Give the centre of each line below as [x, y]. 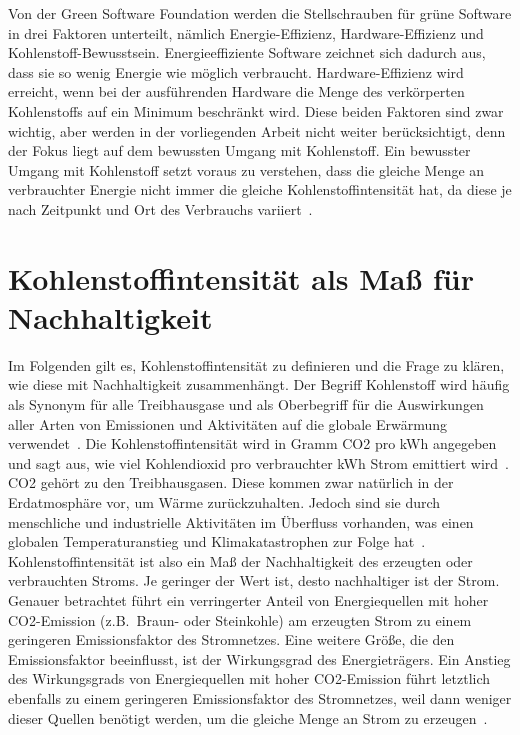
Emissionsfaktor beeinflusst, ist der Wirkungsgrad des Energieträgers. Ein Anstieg [259, 658]
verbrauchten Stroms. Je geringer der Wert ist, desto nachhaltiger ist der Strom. [254, 580]
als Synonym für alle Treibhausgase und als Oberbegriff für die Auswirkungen [246, 404]
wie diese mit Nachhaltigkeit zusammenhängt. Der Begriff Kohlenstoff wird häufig [259, 384]
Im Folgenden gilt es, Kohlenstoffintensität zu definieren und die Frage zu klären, [256, 364]
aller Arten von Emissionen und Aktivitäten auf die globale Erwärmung [228, 423]
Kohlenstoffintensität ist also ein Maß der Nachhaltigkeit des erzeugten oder [240, 560]
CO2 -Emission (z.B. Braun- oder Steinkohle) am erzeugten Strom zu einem [240, 619]
